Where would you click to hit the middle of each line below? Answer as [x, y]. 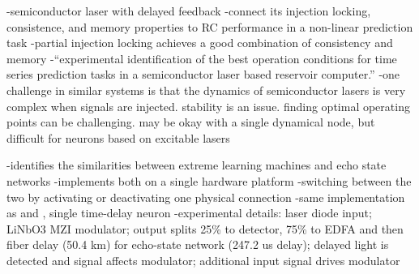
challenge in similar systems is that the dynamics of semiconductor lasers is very [206, 90]
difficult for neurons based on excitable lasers [118, 137]
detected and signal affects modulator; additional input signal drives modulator [203, 260]
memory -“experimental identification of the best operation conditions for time [202, 58]
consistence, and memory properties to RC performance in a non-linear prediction [210, 26]
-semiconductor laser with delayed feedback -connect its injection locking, [189, 11]
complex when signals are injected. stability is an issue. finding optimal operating [208, 106]
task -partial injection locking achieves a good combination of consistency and [200, 43]
